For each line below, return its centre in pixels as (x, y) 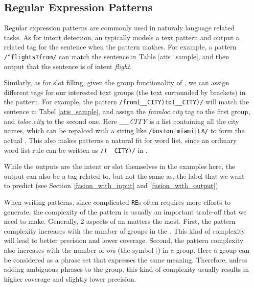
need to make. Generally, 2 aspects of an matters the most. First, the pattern (120, 221)
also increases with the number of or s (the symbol (79, 250)
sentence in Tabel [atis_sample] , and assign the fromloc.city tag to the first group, (127, 111)
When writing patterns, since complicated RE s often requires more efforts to (117, 202)
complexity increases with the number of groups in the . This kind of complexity (125, 230)
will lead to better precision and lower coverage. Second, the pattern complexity (124, 240)
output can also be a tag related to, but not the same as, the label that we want (124, 176)
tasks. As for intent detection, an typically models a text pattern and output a (122, 37)
